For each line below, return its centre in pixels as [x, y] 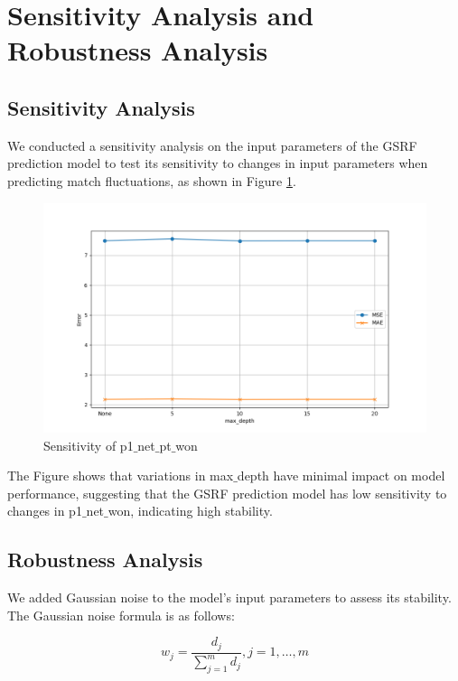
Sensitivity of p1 [89, 445]
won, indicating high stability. [190, 511]
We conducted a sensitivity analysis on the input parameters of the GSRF [212, 145]
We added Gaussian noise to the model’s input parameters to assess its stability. [229, 597]
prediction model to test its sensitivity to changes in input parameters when [218, 163]
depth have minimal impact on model [341, 476]
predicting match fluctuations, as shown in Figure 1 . [152, 180]
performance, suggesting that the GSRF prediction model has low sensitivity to [227, 493]
